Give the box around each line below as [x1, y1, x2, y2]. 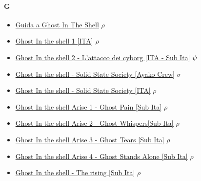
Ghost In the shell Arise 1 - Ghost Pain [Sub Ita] [15, 101, 162, 112]
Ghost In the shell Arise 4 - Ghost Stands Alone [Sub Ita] [15, 151, 188, 161]
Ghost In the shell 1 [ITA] [15, 36, 93, 46]
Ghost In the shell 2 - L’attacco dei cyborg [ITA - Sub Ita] [15, 52, 190, 62]
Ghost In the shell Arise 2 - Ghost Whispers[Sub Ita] [15, 118, 174, 128]
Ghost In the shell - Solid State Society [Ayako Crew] [15, 68, 175, 79]
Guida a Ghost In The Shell [15, 19, 99, 29]
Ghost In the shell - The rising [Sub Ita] [15, 167, 135, 178]
